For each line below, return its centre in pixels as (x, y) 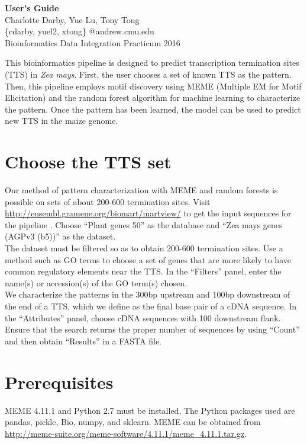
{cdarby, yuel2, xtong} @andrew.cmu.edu (80, 31)
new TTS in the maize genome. (62, 121)
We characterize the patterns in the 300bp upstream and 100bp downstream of (148, 294)
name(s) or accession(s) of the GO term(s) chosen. (96, 282)
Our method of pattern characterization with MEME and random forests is (141, 190)
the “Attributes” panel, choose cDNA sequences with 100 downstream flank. (143, 317)
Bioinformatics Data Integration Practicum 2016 (93, 42)
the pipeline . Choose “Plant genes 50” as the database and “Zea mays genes (144, 224)
